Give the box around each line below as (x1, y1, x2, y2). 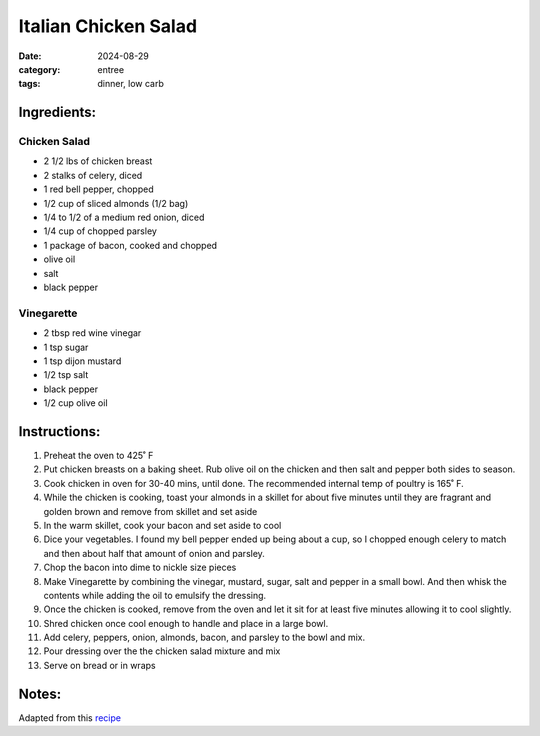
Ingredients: (18, 104, 97, 121)
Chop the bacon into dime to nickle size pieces (43, 561, 237, 574)
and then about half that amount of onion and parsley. (43, 547, 265, 559)
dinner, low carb (97, 78, 165, 90)
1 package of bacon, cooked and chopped (43, 239, 218, 251)
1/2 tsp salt (43, 369, 89, 381)
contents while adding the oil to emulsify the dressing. (43, 589, 267, 601)
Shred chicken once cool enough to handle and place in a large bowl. (43, 617, 329, 629)
